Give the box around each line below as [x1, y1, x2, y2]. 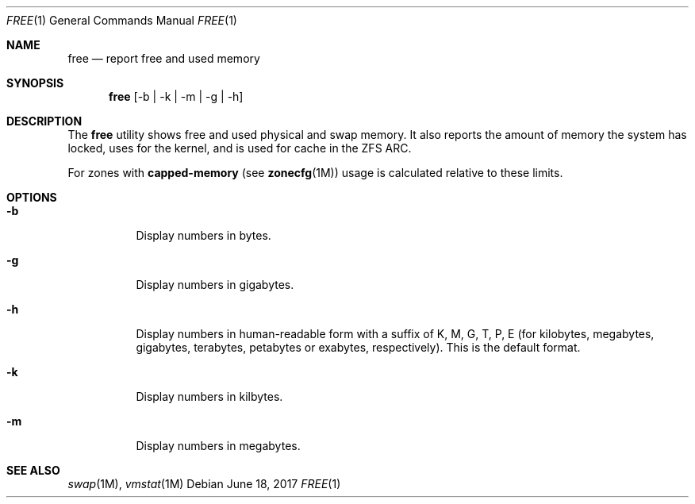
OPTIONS [6, 190, 57, 204]
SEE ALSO [6, 464, 60, 477]
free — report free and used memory [67, 52, 260, 65]
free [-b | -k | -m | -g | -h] [109, 90, 244, 103]
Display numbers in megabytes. [136, 439, 301, 452]
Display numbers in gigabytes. [136, 278, 294, 291]
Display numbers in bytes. [136, 229, 271, 242]
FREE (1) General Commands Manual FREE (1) [6, 13, 237, 27]
